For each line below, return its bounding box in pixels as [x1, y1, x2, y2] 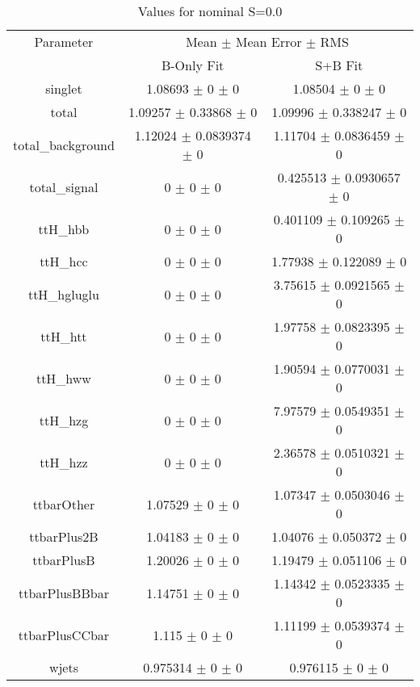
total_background [13, 135, 115, 154]
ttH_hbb [38, 219, 90, 238]
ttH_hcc [40, 252, 88, 270]
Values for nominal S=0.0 [137, 2, 283, 20]
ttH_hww [36, 368, 91, 387]
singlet [45, 79, 82, 98]
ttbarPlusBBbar [18, 583, 109, 602]
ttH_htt [40, 326, 87, 346]
